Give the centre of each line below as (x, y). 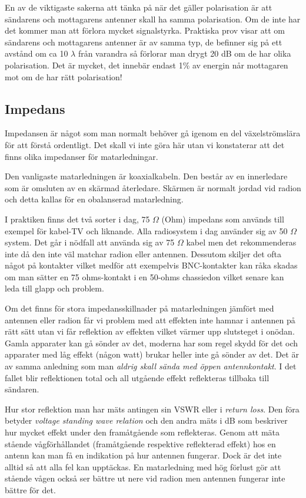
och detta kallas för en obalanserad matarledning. (94, 199)
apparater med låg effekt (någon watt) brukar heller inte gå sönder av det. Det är (152, 354)
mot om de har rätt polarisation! (64, 76)
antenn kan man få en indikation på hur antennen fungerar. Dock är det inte (143, 455)
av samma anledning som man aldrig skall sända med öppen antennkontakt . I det (151, 366)
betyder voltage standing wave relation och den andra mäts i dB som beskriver (146, 420)
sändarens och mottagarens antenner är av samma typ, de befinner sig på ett (144, 42)
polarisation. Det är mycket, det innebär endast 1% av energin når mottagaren (147, 65)
